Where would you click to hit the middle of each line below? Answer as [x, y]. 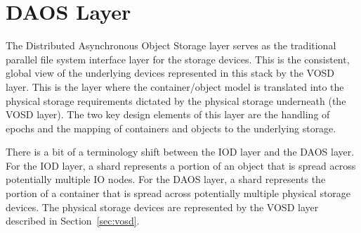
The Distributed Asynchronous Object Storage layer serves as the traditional [171, 45]
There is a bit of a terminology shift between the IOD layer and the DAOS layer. [180, 152]
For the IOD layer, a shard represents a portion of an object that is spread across [181, 165]
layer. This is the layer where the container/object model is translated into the [175, 86]
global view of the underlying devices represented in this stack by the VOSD [170, 73]
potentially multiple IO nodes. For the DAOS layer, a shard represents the [166, 179]
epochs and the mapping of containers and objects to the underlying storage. [171, 128]
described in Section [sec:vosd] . [73, 221]
